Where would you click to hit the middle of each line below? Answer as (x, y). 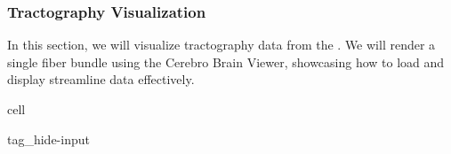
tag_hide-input (48, 139)
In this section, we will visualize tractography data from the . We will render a (221, 45)
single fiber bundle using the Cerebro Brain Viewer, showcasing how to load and (226, 62)
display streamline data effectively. (101, 79)
